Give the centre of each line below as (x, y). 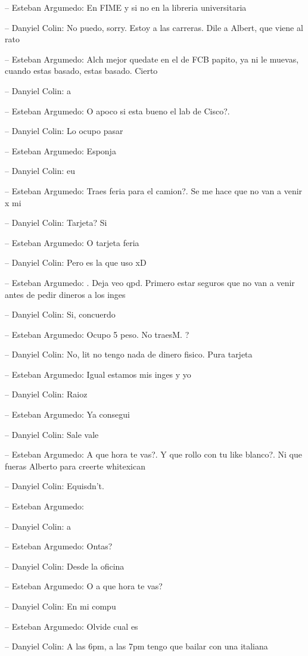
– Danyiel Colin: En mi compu (60, 606)
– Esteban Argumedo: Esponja (60, 150)
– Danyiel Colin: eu (40, 171)
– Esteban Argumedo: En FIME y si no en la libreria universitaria (126, 7)
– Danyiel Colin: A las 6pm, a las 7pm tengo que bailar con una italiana (136, 646)
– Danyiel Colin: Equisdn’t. (55, 486)
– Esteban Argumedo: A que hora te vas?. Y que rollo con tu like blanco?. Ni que (153, 454)
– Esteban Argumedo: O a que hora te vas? (84, 586)
